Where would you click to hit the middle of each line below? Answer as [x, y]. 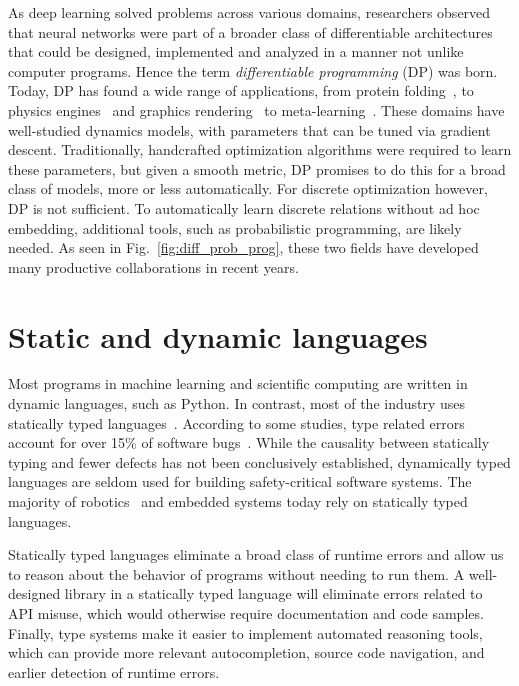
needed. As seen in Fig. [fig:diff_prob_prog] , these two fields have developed [243, 247]
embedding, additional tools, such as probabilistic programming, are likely [235, 227]
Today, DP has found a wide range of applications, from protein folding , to [241, 90]
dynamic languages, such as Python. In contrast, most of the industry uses [237, 403]
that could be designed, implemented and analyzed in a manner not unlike [236, 51]
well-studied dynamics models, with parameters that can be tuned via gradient [249, 129]
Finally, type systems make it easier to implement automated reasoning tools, [245, 632]
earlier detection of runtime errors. [114, 671]
